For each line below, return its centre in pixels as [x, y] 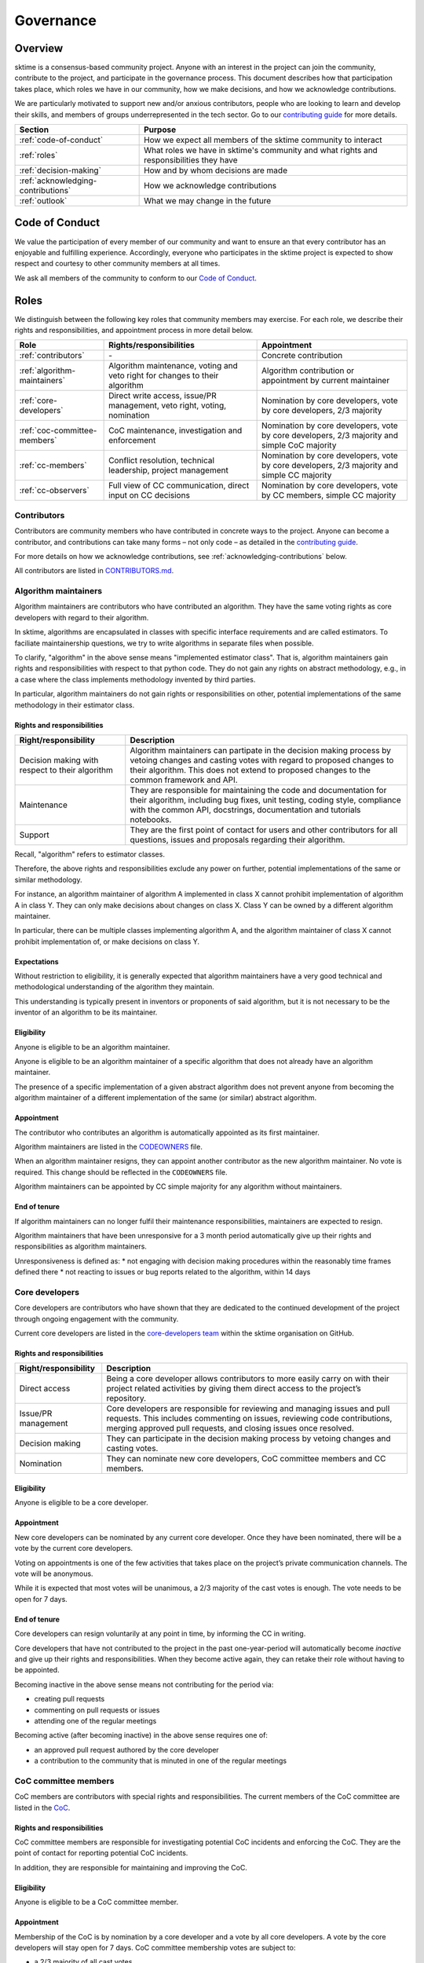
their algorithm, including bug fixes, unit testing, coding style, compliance [266, 799]
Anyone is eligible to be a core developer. [81, 1503]
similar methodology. [48, 879]
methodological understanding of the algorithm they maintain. [115, 987]
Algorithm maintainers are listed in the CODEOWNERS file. [109, 1147]
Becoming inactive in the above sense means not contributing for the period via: [144, 1684]
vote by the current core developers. [74, 1548]
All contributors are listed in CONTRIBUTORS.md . [94, 571]
